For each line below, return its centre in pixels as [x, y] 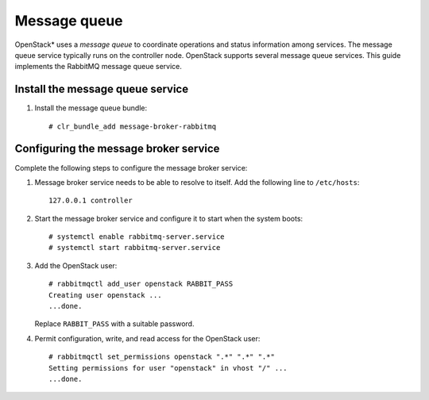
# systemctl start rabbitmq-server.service [135, 248]
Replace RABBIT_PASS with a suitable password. [114, 324]
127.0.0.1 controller [91, 201]
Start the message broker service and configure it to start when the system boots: [169, 218]
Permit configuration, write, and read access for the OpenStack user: [147, 338]
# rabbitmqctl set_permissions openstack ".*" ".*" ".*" [162, 357]
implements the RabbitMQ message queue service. [99, 67]
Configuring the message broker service [117, 149]
